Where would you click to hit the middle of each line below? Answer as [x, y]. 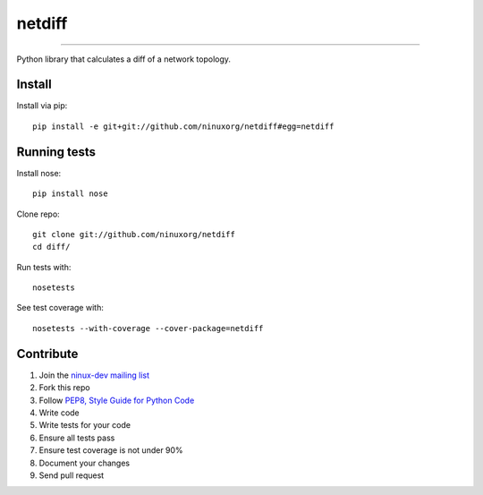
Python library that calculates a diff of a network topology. [124, 59]
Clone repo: [38, 214]
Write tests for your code [85, 425]
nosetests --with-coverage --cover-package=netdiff [148, 328]
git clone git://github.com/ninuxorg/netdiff [134, 234]
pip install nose [70, 194]
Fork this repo [64, 388]
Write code [59, 413]
